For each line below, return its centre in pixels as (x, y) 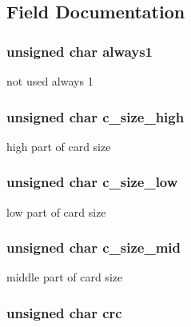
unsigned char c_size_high (95, 116)
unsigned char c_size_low (92, 182)
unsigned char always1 (80, 51)
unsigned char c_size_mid (94, 247)
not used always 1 (50, 81)
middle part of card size (65, 277)
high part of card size (59, 146)
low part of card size (56, 211)
